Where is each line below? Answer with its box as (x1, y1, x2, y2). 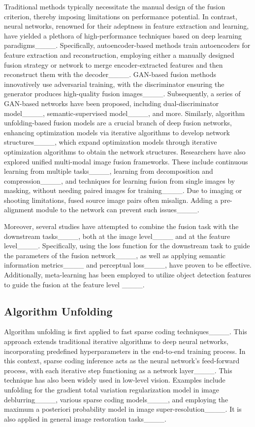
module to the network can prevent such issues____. (35, 204, 199, 215)
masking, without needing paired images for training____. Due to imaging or (4, 185, 242, 195)
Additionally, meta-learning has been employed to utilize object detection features (4, 270, 251, 280)
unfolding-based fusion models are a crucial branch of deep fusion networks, (4, 117, 232, 128)
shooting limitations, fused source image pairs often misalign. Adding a (4, 194, 218, 205)
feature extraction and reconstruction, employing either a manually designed (4, 49, 234, 60)
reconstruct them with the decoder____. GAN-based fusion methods (4, 69, 217, 79)
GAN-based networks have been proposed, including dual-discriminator (4, 98, 219, 108)
